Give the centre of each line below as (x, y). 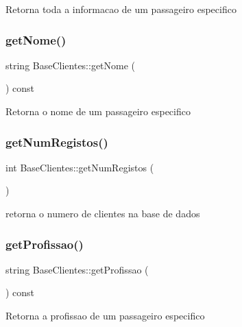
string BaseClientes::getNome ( (71, 65)
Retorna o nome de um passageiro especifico (98, 111)
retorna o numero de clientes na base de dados (103, 213)
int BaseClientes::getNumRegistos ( (80, 167)
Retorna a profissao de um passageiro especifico (105, 315)
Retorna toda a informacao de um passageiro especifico (121, 9)
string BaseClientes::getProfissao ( (77, 269)
